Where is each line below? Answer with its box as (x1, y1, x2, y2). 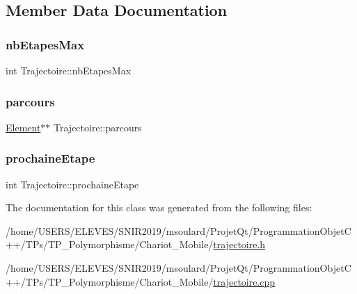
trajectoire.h (213, 237, 266, 252)
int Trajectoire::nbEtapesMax (6, 63, 132, 77)
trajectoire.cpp (213, 274, 276, 288)
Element (6, 120, 41, 134)
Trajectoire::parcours (54, 120, 142, 134)
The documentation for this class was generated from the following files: (6, 200, 312, 215)
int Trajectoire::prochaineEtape (6, 177, 139, 191)
